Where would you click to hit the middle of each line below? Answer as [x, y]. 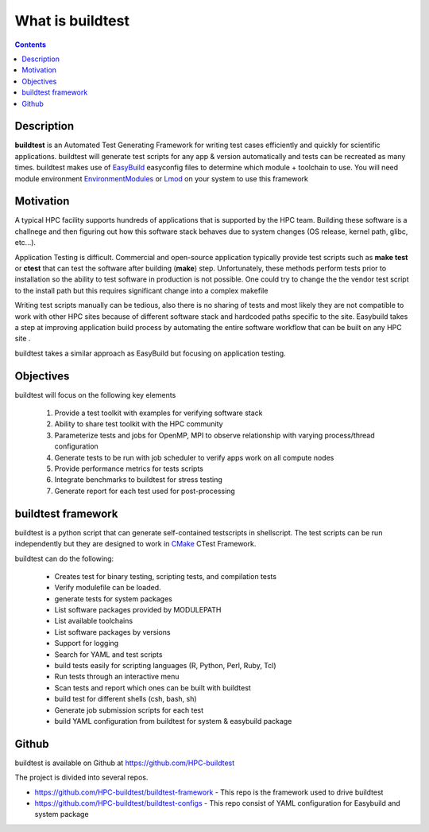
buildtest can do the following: [64, 558]
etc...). [25, 243]
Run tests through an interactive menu [117, 677]
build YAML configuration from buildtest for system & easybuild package [173, 721]
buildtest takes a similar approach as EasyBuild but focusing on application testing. [150, 353]
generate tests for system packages [113, 599]
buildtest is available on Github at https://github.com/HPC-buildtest [125, 763]
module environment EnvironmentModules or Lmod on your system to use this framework [162, 178]
